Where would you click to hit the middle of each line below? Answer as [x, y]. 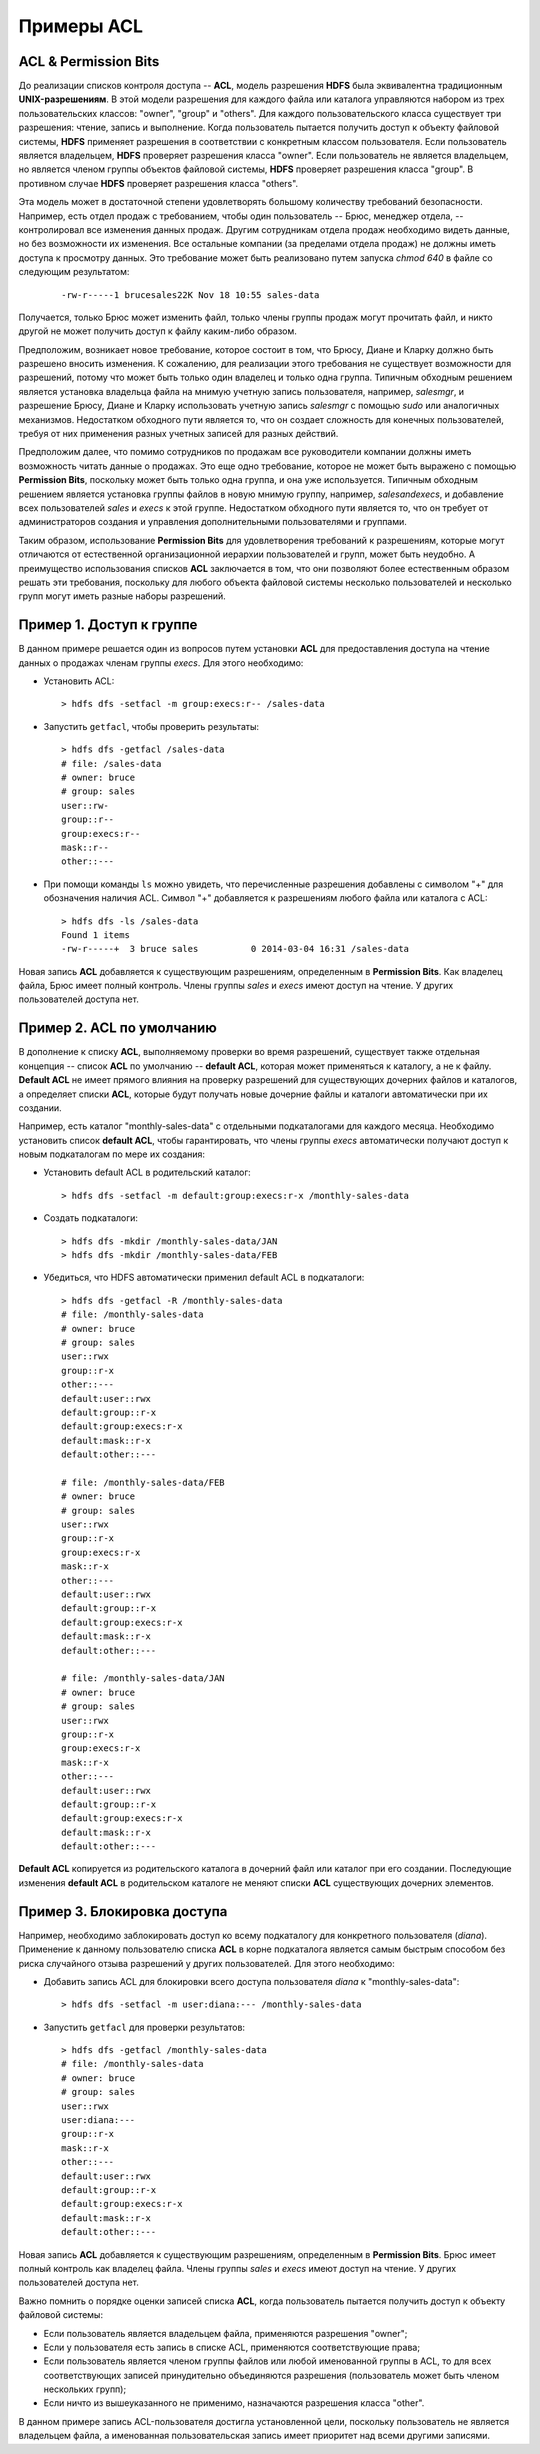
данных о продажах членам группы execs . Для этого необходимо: [161, 662]
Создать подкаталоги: [91, 1218]
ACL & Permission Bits [89, 61]
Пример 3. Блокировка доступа [123, 1911]
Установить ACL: [79, 681]
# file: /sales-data [111, 763]
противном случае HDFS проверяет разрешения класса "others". [158, 183]
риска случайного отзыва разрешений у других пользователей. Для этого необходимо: [206, 1963]
